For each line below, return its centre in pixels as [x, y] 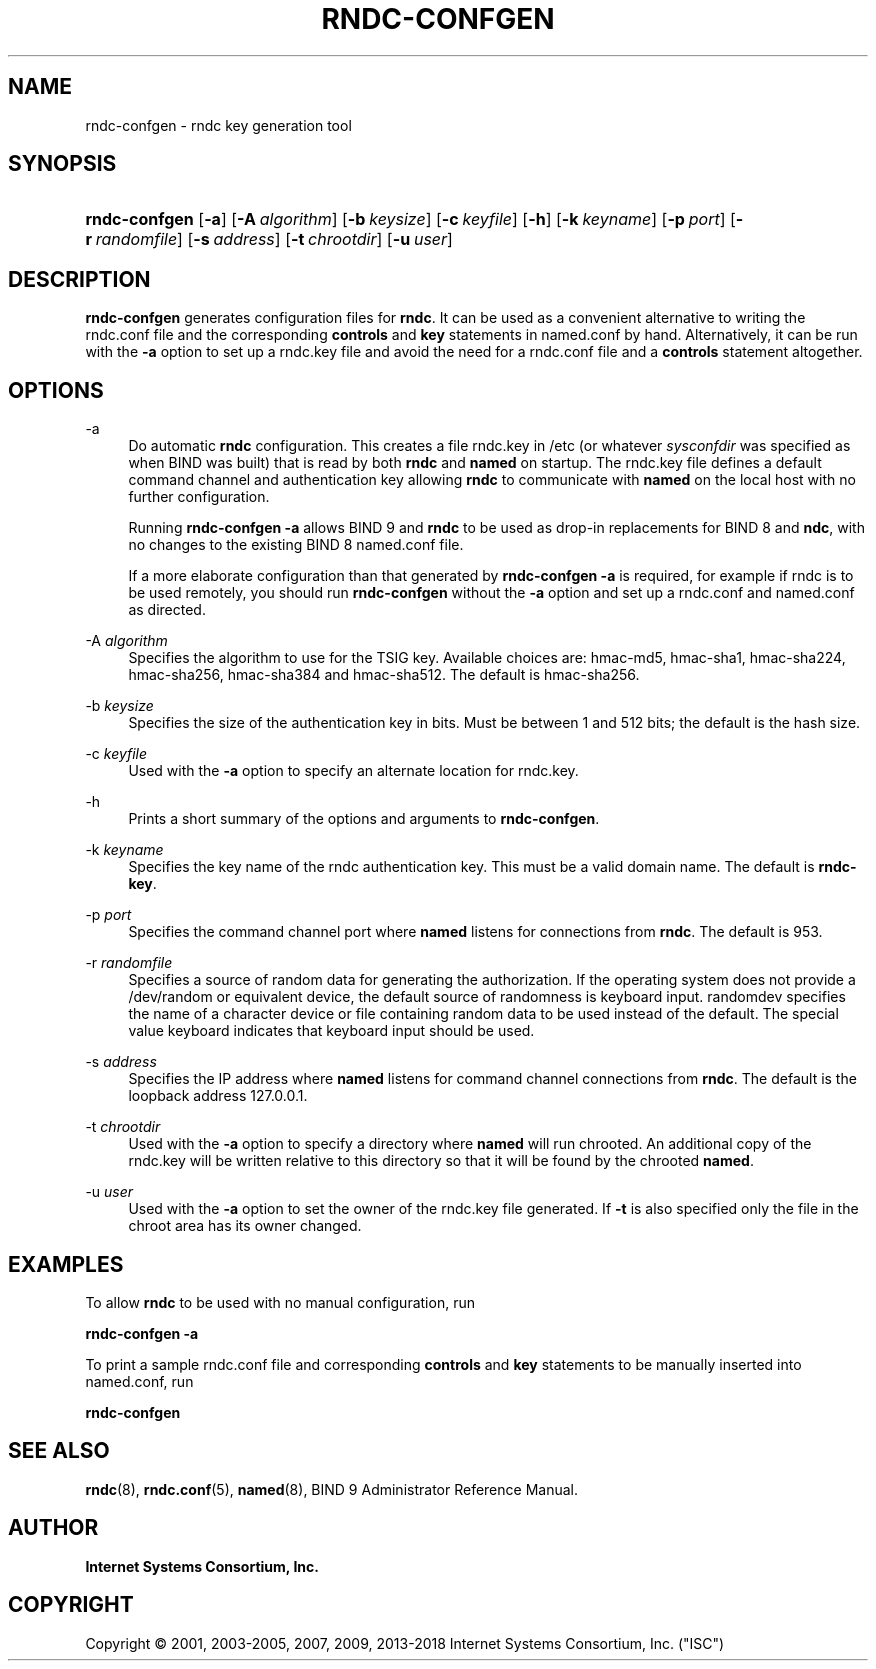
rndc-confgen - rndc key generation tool [218, 125]
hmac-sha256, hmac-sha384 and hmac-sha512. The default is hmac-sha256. [384, 675]
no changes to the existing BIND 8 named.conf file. [296, 545]
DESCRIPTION [79, 279]
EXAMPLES [66, 1264]
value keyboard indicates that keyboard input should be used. [331, 1031]
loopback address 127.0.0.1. [218, 1096]
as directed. [167, 610]
